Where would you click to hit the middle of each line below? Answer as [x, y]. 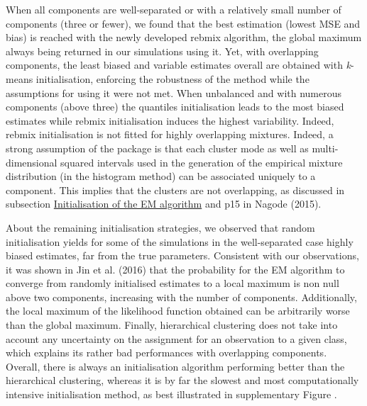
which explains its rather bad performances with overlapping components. [166, 353]
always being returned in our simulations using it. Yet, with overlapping [162, 51]
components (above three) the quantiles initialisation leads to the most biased [175, 107]
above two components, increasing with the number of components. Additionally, [181, 297]
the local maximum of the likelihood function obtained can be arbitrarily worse [178, 311]
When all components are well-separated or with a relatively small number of [174, 9]
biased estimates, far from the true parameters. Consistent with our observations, [182, 255]
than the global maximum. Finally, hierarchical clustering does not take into [172, 325]
